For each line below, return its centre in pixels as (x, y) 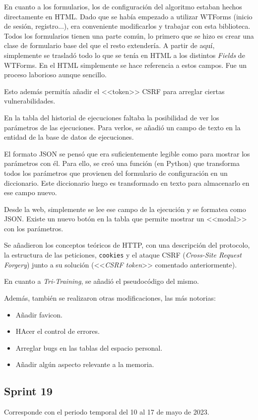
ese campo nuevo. (31, 192)
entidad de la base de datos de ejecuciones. (69, 137)
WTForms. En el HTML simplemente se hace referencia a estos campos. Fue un (125, 65)
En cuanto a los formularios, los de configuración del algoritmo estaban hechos (123, 6)
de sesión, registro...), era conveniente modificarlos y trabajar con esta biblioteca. (127, 26)
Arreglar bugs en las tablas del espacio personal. (89, 347)
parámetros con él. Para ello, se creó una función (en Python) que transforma (122, 163)
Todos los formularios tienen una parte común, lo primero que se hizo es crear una (129, 35)
